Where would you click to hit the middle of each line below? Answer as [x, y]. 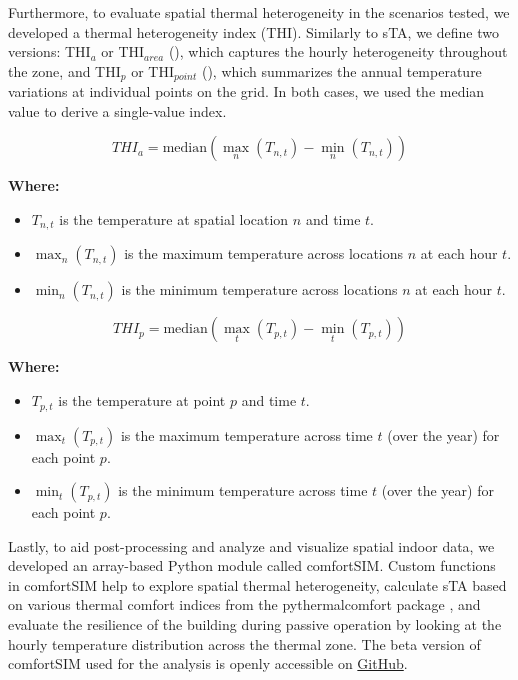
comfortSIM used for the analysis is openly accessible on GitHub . [208, 663]
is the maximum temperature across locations [264, 253]
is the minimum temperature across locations [259, 289]
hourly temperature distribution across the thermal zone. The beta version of [244, 643]
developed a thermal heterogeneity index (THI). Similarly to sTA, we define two [253, 31]
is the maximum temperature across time [246, 434]
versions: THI [49, 51]
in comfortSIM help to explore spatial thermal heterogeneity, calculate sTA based [257, 584]
